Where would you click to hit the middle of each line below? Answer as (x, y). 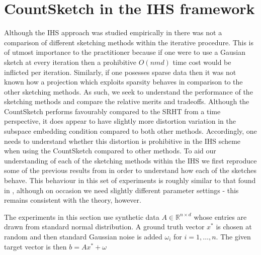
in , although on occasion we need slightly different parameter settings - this (121, 190)
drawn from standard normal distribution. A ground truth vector (104, 227)
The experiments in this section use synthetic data (82, 217)
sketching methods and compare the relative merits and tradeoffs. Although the (127, 101)
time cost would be (202, 62)
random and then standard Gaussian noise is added (83, 236)
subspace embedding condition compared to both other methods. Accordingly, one (130, 131)
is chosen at (234, 227)
